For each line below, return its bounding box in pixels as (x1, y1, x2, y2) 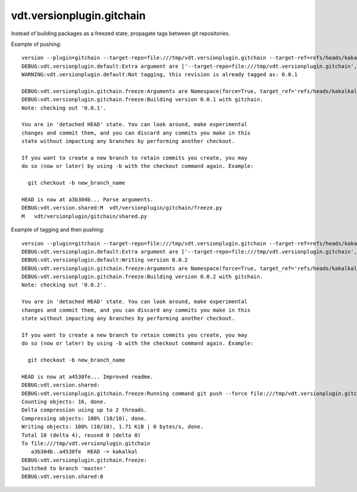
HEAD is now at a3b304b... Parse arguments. (21, 196, 154, 203)
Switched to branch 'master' (21, 465, 107, 472)
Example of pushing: (11, 41, 62, 48)
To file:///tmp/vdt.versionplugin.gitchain (21, 440, 151, 447)
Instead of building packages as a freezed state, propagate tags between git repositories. (11, 30, 230, 37)
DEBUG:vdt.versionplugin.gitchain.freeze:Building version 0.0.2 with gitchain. (21, 273, 264, 280)
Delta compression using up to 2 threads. (21, 407, 148, 413)
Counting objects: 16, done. (21, 398, 107, 405)
